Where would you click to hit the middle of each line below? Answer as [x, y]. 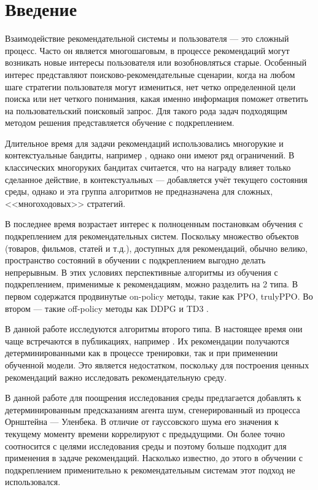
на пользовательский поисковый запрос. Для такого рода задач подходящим [146, 110]
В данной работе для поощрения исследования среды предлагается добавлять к [153, 398]
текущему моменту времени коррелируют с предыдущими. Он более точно [145, 433]
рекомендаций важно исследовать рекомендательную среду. [116, 377]
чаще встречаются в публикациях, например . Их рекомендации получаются [147, 340]
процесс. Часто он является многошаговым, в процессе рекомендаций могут [147, 50]
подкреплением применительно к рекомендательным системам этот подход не [150, 469]
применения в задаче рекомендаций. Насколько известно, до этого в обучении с [154, 458]
